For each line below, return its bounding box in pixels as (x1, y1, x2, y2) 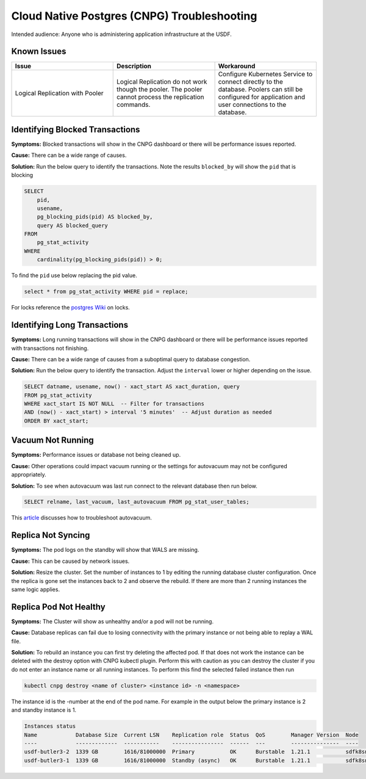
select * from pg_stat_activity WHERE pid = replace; (24, 288, 188, 295)
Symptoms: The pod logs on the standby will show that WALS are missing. (11, 546, 199, 554)
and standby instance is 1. (11, 706, 76, 714)
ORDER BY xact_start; (24, 417, 89, 424)
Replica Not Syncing (11, 530, 90, 540)
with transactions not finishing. (11, 344, 89, 352)
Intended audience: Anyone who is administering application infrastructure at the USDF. (11, 31, 232, 38)
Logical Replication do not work (117, 78, 207, 86)
